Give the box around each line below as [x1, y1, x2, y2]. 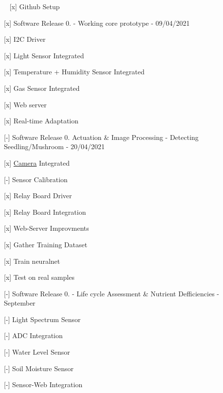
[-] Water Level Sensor [4, 347, 70, 357]
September [4, 298, 36, 308]
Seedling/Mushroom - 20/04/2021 [4, 141, 105, 152]
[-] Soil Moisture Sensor [4, 363, 74, 373]
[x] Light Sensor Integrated [4, 50, 84, 60]
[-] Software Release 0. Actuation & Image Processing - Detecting [4, 132, 199, 142]
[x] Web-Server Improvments [4, 223, 89, 233]
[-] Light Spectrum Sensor [4, 314, 81, 324]
